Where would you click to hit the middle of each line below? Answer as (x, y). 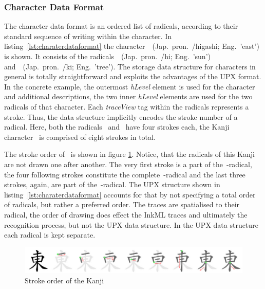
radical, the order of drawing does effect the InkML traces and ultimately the (126, 214)
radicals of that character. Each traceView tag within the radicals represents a (127, 106)
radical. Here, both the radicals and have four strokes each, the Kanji (117, 127)
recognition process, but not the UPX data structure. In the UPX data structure (131, 224)
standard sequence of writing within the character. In (88, 36)
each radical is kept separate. (50, 235)
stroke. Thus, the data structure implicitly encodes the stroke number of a (121, 116)
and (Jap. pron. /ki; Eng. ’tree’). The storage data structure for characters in (130, 66)
